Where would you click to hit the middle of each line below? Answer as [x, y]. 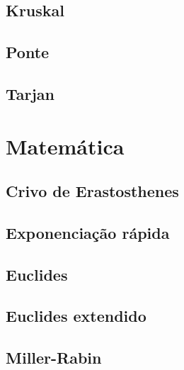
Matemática [65, 146]
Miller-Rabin [54, 358]
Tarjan [30, 93]
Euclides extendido [76, 316]
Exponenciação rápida [88, 232]
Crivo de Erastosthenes [92, 191]
